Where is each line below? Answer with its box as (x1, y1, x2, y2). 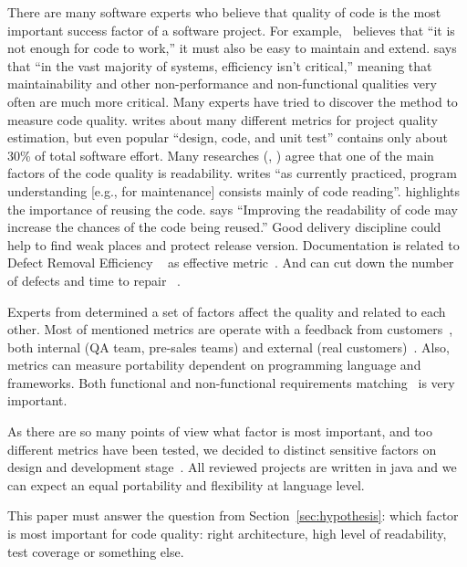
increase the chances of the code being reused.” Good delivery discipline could (7, 217, 441, 236)
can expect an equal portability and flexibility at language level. (7, 475, 365, 494)
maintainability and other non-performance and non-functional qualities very (7, 74, 437, 93)
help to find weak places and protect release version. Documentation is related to (7, 235, 460, 254)
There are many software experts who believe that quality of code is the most (7, 3, 441, 21)
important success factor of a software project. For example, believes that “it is (7, 20, 455, 39)
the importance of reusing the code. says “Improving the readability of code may (7, 199, 458, 218)
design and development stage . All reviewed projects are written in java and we (7, 457, 457, 477)
